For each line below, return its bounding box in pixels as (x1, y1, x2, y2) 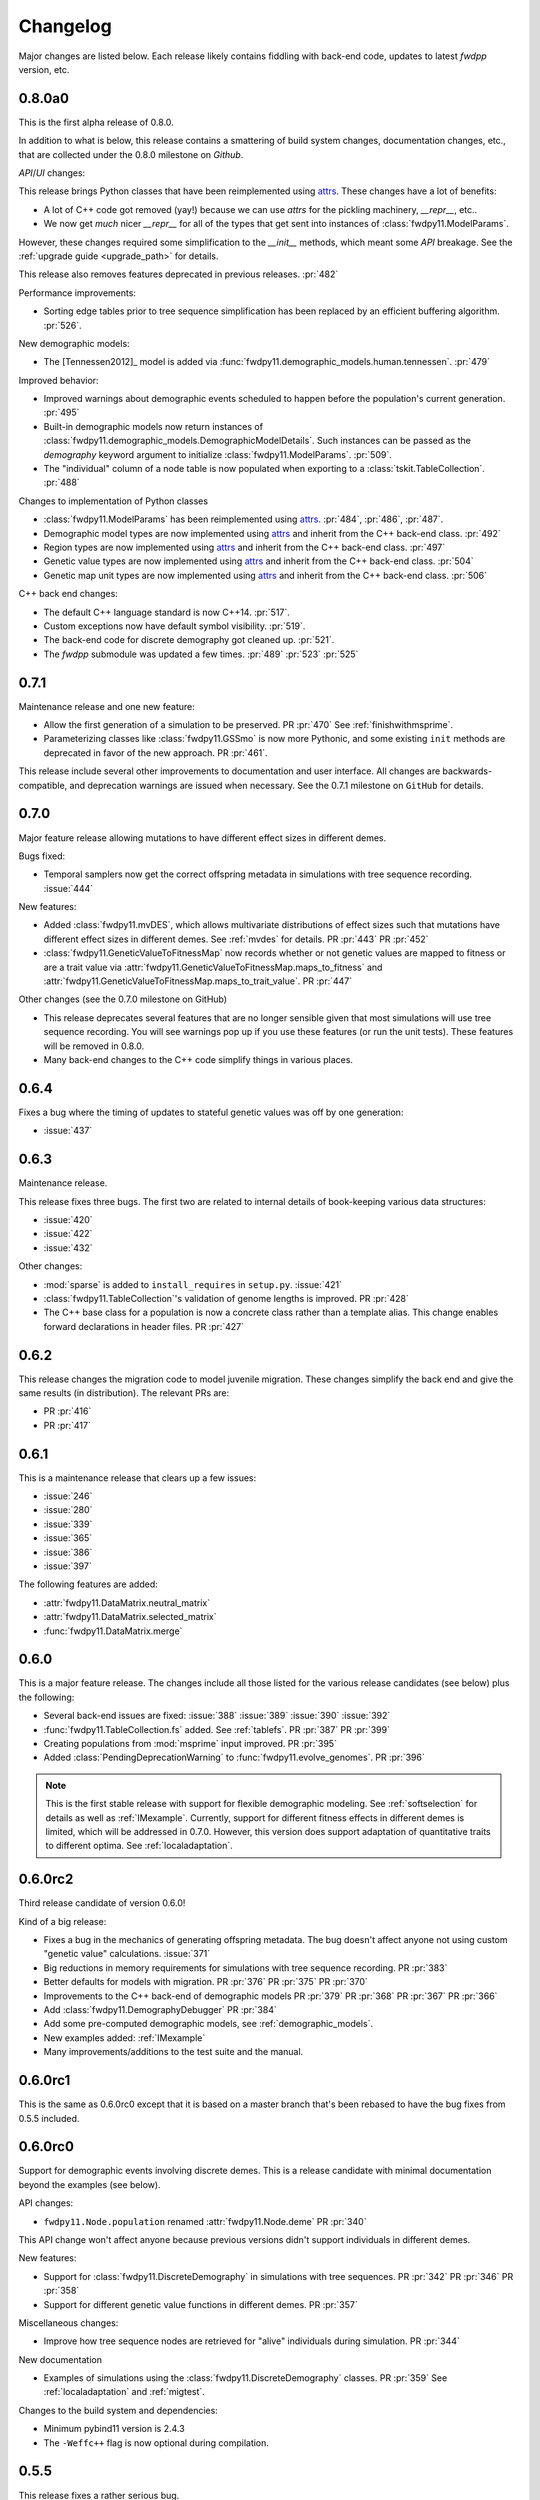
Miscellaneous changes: (18, 2316, 119, 2329)
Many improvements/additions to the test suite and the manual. (43, 2046, 304, 2058)
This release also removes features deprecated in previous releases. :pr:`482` (18, 268, 339, 280)
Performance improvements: (18, 286, 137, 299)
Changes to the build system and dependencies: (18, 2404, 219, 2416)
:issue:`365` (43, 1532, 93, 1544)
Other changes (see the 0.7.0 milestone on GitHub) (18, 993, 228, 1005)
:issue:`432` (43, 1241, 93, 1254)
